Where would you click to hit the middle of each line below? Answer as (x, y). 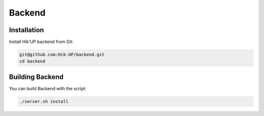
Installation (26, 30)
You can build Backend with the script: (48, 88)
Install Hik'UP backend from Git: (41, 42)
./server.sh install (44, 101)
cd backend (32, 61)
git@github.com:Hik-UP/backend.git (62, 55)
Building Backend (36, 77)
